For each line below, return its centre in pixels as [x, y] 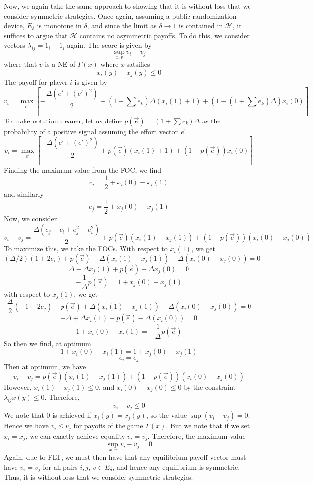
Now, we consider [31, 218]
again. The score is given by [109, 45]
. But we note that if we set [208, 426]
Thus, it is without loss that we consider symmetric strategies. [99, 477]
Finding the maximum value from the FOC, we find [83, 170]
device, [14, 26]
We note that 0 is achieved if [48, 415]
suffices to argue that [36, 35]
